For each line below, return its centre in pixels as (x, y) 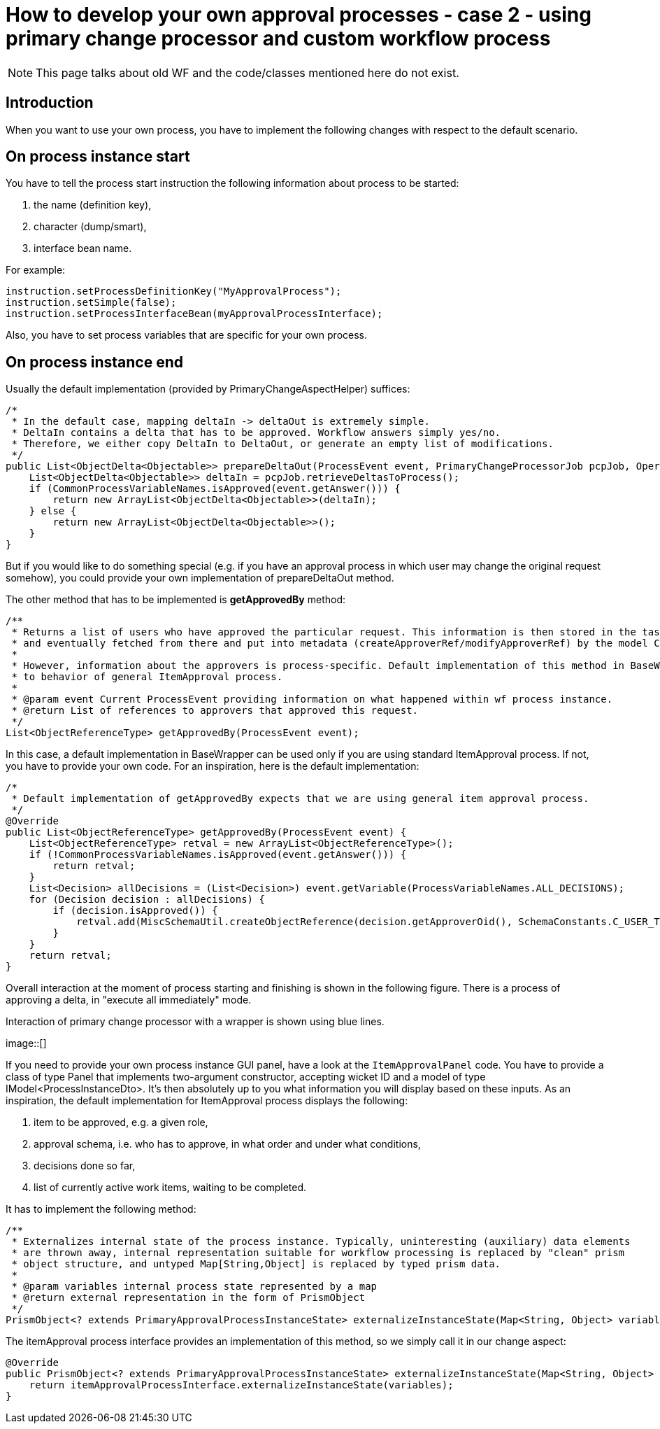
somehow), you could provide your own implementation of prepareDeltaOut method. (200, 578)
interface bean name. (83, 248)
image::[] (26, 1043)
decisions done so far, (85, 1166)
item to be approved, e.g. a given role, (121, 1122)
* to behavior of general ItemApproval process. (147, 677)
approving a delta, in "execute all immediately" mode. (129, 1000)
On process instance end (94, 362)
